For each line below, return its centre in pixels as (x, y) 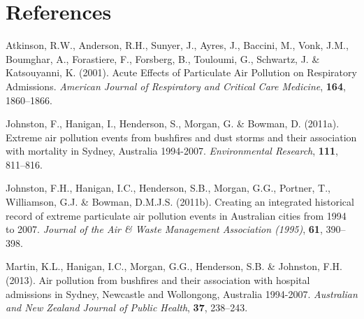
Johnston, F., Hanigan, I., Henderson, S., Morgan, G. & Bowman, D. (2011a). (173, 123)
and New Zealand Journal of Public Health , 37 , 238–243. (127, 307)
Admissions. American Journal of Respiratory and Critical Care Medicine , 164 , (176, 86)
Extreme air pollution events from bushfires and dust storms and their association (181, 137)
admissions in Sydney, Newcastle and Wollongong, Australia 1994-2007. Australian (182, 293)
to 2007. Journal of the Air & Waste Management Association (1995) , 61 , (164, 229)
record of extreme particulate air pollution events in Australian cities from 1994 (176, 215)
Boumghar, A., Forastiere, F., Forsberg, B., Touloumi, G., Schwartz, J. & (163, 58)
